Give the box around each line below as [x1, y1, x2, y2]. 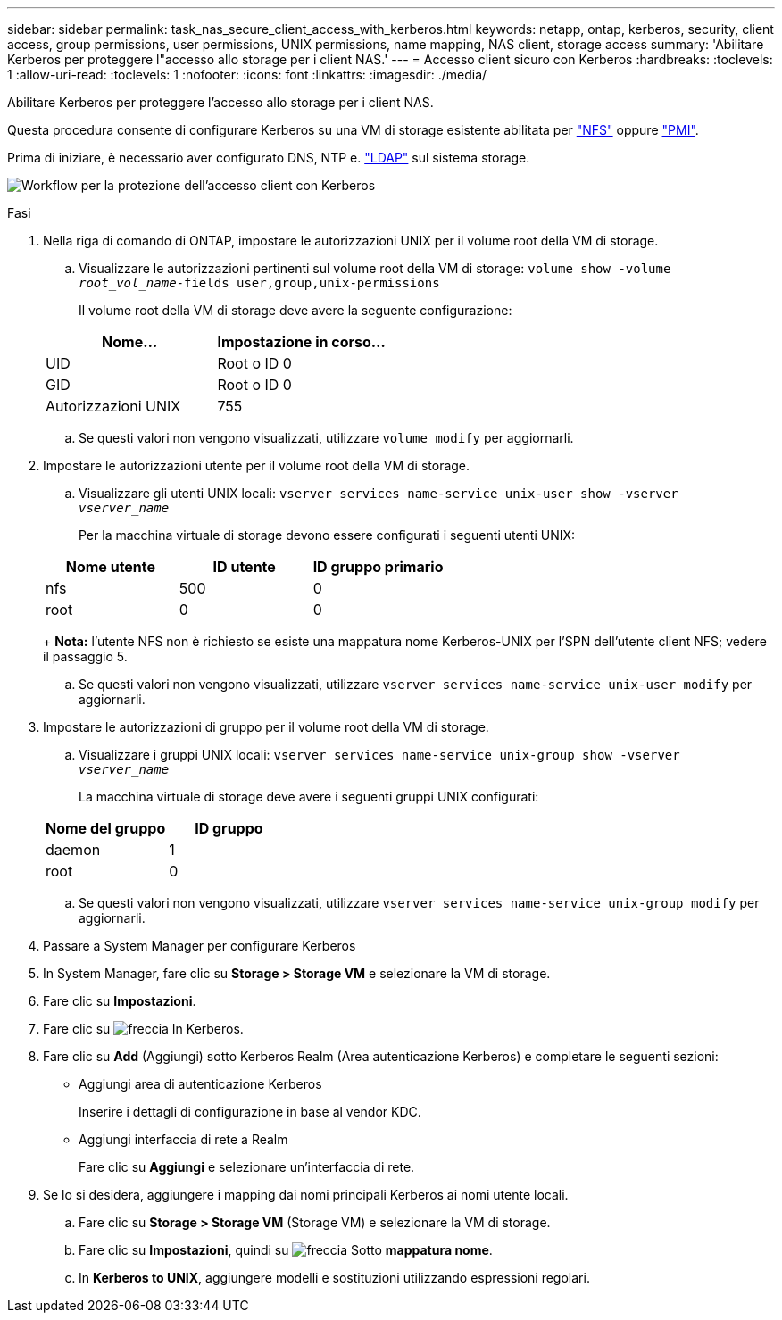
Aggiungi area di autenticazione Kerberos [79, 1076, 322, 1092]
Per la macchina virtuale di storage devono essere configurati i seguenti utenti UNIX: [79, 527, 576, 543]
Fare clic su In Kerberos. [43, 1021, 244, 1036]
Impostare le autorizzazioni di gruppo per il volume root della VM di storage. [43, 719, 489, 735]
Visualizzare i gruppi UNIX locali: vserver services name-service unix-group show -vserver [79, 747, 680, 762]
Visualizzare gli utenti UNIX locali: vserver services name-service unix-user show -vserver [79, 486, 678, 501]
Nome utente [65, 558, 156, 576]
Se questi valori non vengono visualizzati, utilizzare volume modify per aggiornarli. [79, 430, 574, 445]
